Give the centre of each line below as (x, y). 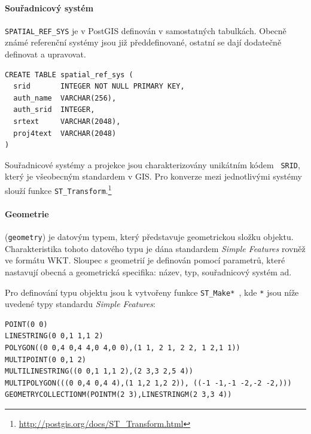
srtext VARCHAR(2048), (67, 122)
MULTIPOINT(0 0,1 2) (46, 359)
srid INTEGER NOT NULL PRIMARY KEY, (99, 87)
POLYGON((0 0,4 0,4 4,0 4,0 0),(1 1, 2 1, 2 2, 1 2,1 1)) (123, 348)
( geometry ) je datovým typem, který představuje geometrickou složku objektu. (149, 237)
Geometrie (27, 213)
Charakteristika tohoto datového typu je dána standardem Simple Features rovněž (155, 248)
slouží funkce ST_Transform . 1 (58, 189)
